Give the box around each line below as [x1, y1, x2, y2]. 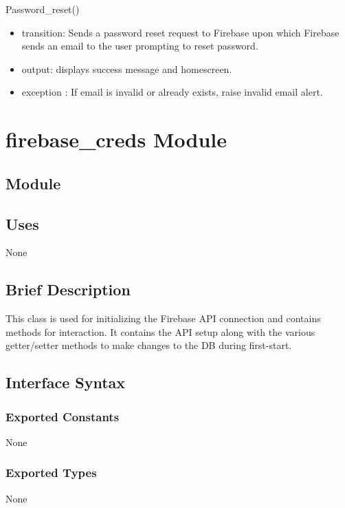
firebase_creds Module [5, 125, 227, 154]
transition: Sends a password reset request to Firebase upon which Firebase [21, 25, 340, 39]
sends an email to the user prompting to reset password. [21, 39, 258, 53]
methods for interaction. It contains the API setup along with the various [5, 324, 315, 339]
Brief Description [5, 279, 131, 300]
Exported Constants [5, 408, 120, 425]
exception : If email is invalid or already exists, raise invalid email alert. [21, 85, 323, 99]
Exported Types [5, 464, 97, 481]
